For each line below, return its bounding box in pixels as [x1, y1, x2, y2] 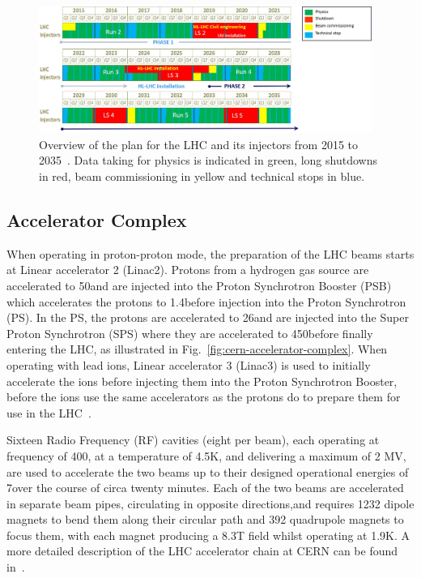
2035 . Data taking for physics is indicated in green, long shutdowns [39, 152, 377, 169]
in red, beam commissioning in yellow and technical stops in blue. [39, 168, 365, 184]
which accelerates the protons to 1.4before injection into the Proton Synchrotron [6, 293, 406, 310]
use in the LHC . [6, 404, 91, 421]
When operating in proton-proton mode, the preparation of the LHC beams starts [6, 245, 415, 262]
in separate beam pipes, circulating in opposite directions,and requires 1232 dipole [6, 495, 415, 512]
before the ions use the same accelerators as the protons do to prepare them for [6, 388, 401, 405]
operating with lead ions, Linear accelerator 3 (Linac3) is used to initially [6, 356, 371, 373]
